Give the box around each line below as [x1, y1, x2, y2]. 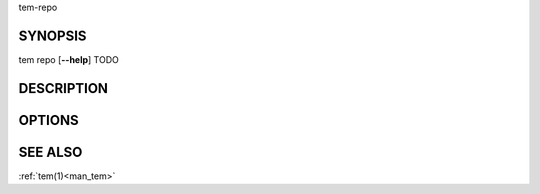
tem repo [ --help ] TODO [18, 53, 119, 65]
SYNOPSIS [18, 27, 87, 44]
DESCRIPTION [18, 80, 109, 97]
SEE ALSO [18, 143, 83, 160]
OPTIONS [18, 111, 79, 129]
